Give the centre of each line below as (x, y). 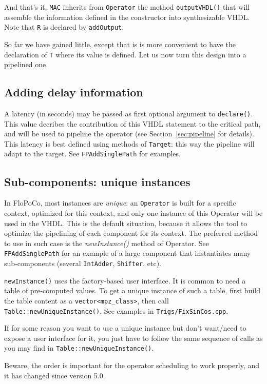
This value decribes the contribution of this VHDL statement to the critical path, (132, 123)
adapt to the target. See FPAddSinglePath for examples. (92, 154)
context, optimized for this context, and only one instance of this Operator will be (133, 213)
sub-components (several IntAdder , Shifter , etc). (83, 263)
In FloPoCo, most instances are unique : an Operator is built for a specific (120, 203)
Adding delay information (74, 92)
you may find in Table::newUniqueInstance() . (79, 348)
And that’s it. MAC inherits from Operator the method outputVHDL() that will (127, 7)
